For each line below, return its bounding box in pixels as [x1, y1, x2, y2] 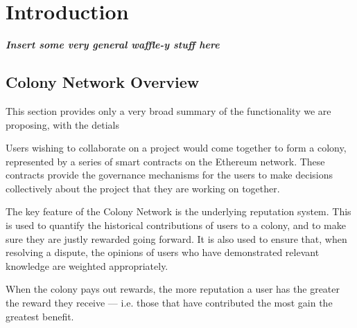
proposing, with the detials [6, 117, 119, 131]
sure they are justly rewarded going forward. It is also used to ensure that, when [6, 231, 347, 246]
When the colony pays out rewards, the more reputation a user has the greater [6, 282, 340, 296]
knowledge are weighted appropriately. [6, 258, 168, 273]
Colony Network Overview [6, 71, 200, 93]
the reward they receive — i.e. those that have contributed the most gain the [6, 295, 333, 310]
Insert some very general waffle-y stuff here [6, 37, 220, 52]
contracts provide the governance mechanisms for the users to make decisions [6, 167, 333, 182]
